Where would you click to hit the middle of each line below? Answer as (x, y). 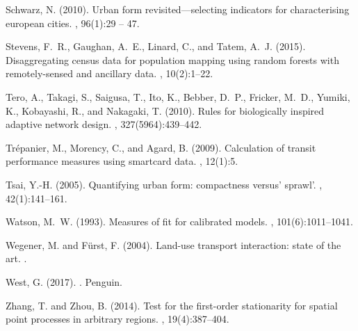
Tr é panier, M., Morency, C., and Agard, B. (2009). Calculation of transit (161, 147)
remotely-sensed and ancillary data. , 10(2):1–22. (109, 73)
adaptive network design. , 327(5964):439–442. (104, 124)
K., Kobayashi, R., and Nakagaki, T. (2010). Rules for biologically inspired (165, 110)
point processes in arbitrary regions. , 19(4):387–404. (117, 319)
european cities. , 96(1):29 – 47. (73, 23)
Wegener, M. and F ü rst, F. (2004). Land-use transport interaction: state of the (173, 244)
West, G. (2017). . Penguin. (64, 281)
